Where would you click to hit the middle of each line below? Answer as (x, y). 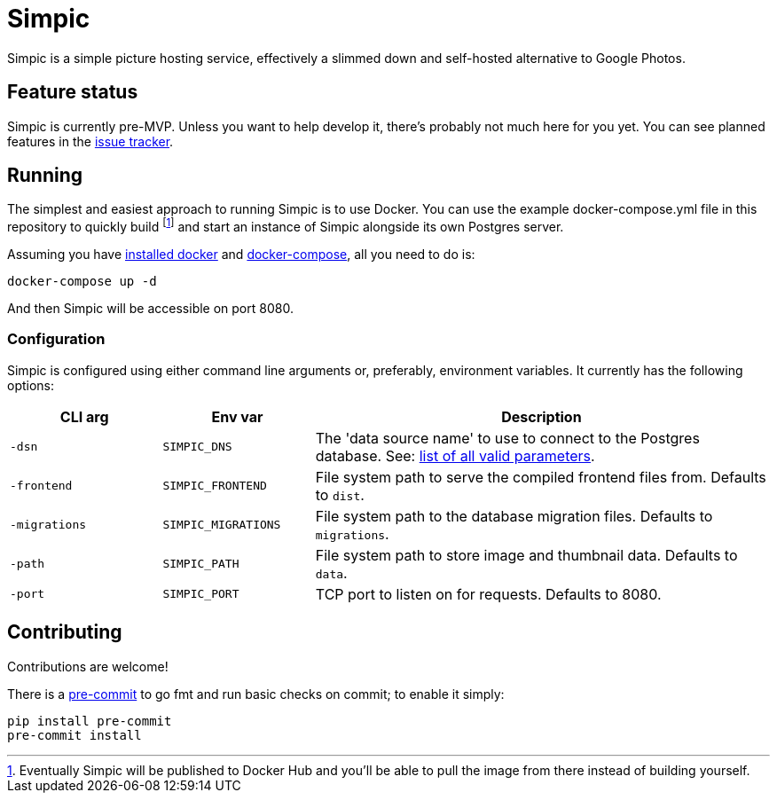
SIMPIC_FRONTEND (215, 486)
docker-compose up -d (82, 282)
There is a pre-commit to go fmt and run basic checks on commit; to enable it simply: (256, 694)
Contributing (65, 632)
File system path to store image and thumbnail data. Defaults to (526, 555)
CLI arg (84, 416)
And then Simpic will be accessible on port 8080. (150, 309)
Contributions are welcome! (88, 666)
